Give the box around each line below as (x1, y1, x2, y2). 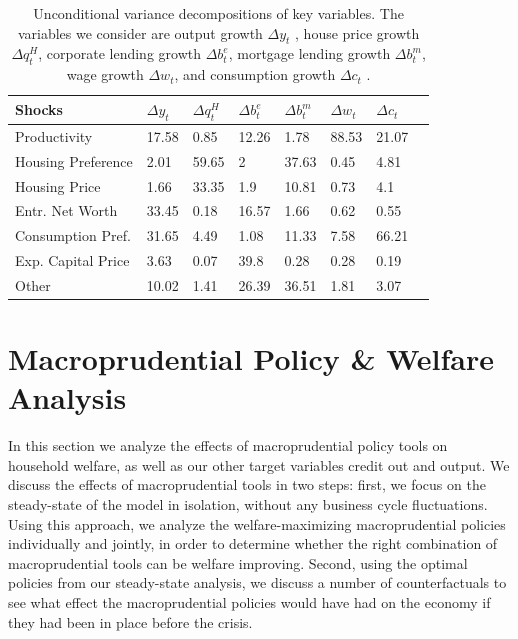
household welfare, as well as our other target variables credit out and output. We (8, 454, 510, 475)
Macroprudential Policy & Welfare (8, 338, 495, 379)
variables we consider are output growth (17, 22, 263, 43)
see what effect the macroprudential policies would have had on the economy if (8, 592, 491, 613)
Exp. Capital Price (15, 250, 130, 271)
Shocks (15, 99, 63, 120)
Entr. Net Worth (15, 200, 118, 221)
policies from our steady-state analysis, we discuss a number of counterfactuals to (8, 572, 507, 593)
